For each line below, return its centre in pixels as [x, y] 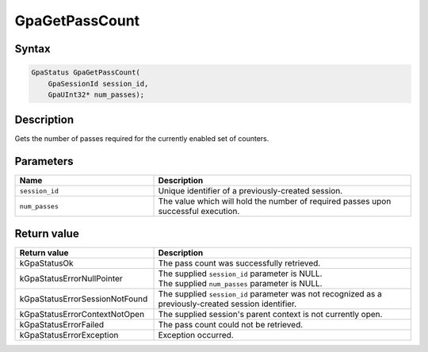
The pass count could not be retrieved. [231, 324]
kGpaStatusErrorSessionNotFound [84, 299]
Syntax [32, 49]
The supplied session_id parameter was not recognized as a [270, 293]
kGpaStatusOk [47, 263]
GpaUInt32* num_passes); [96, 94]
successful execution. [199, 212]
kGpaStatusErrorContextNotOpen [82, 314]
